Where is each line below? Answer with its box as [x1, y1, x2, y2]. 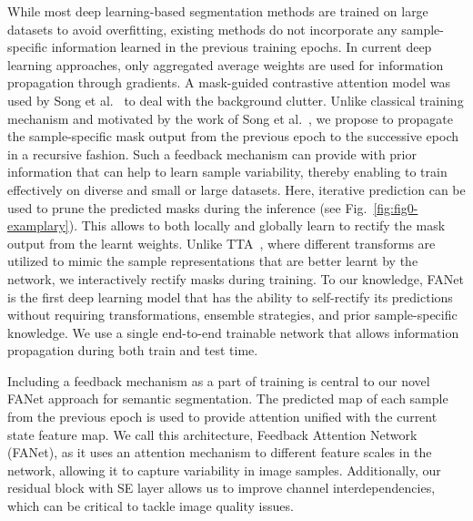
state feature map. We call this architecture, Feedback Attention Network [7, 424, 418, 444]
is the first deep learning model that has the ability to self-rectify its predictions [7, 287, 453, 306]
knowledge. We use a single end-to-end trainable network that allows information [7, 322, 459, 342]
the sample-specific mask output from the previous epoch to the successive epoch [7, 127, 459, 146]
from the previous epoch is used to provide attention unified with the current [7, 407, 438, 426]
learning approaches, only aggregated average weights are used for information [7, 55, 444, 74]
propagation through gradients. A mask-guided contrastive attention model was [7, 73, 450, 92]
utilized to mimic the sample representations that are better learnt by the [7, 251, 418, 271]
